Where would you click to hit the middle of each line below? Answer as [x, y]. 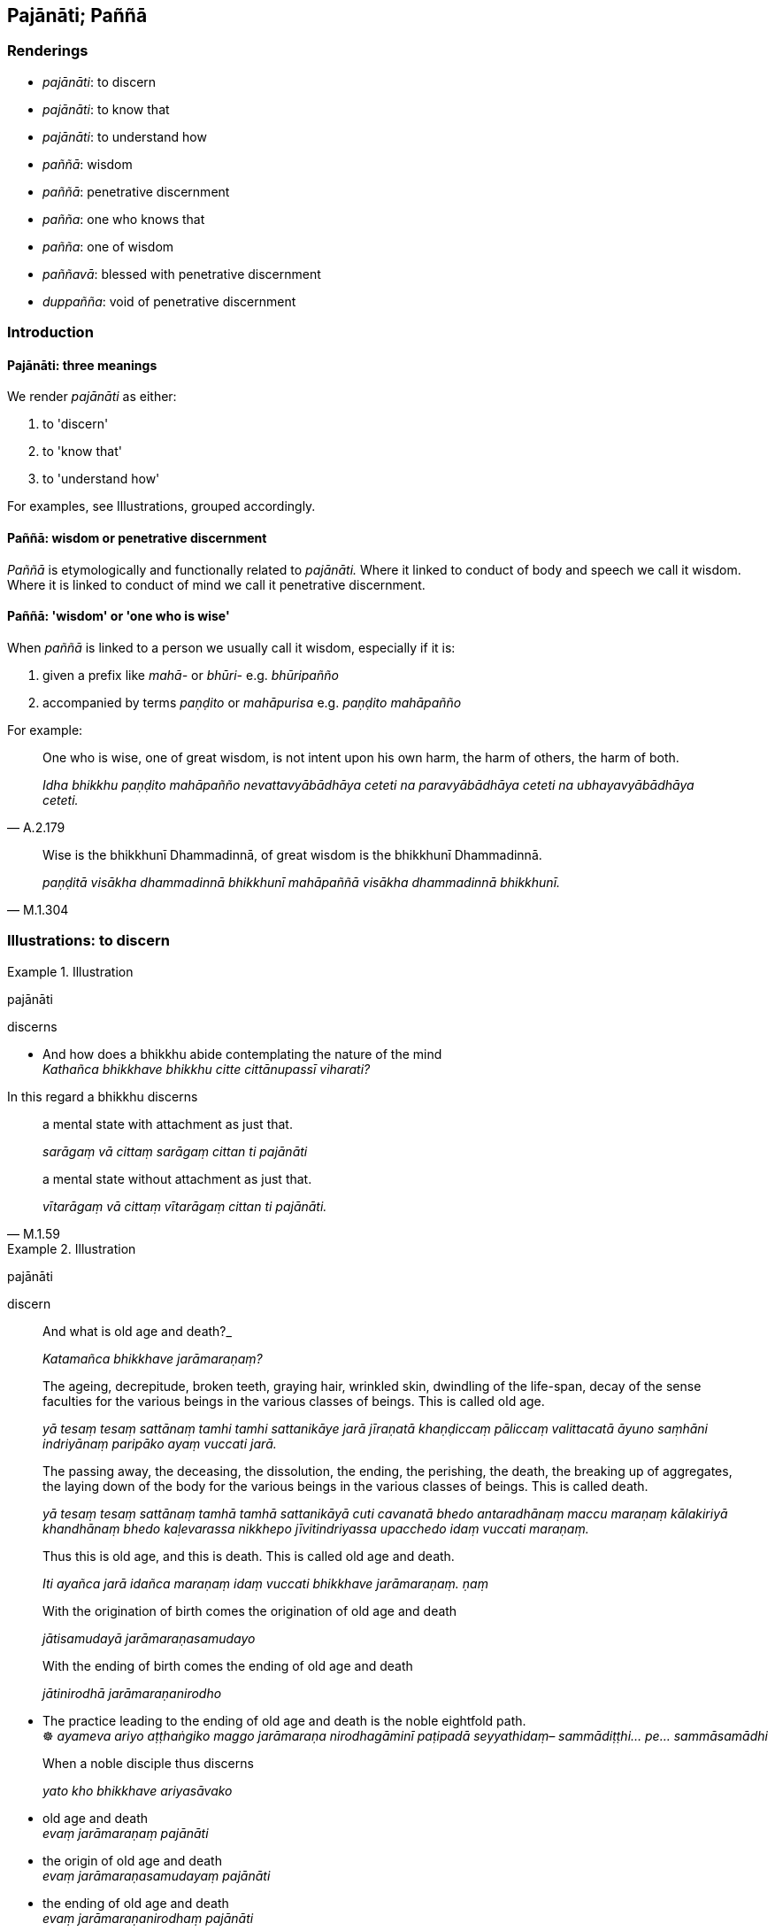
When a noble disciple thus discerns [148, 1763]
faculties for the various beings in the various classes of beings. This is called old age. [294, 1401]
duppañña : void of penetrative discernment [169, 301]
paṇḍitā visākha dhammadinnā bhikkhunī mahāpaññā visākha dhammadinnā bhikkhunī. [302, 882]
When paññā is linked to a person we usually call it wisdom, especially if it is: [231, 647]
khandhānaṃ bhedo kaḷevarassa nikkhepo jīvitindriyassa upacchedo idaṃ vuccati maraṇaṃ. [316, 1528]
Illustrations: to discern [88, 941]
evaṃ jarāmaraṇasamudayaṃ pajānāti [157, 1875]
